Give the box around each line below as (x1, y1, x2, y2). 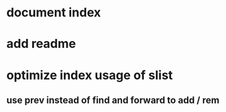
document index (6, 5, 101, 20)
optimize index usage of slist (6, 67, 173, 83)
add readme (6, 36, 76, 52)
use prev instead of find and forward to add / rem (6, 94, 220, 106)
